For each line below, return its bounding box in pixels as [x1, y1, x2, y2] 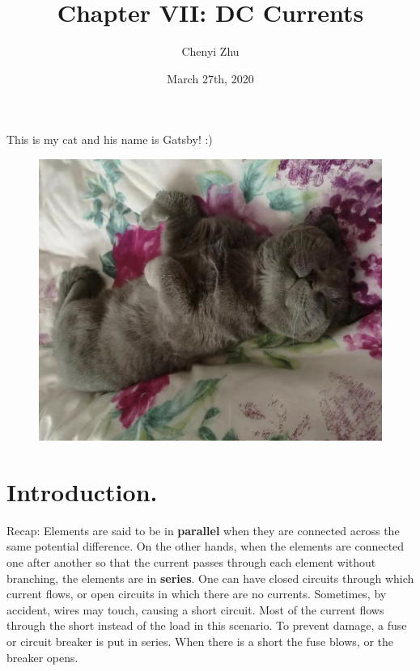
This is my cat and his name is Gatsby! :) [6, 131, 213, 148]
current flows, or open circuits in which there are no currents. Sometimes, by [6, 585, 387, 602]
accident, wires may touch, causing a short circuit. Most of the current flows [6, 601, 384, 618]
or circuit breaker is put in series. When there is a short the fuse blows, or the [6, 633, 393, 649]
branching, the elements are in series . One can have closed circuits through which [6, 569, 414, 586]
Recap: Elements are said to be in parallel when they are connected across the [6, 521, 400, 538]
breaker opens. [6, 648, 78, 665]
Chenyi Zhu [181, 43, 240, 60]
